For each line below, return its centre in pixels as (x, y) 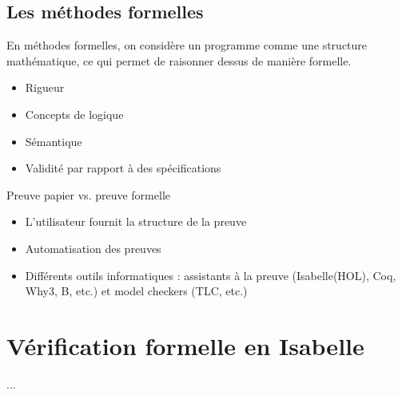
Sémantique (54, 141)
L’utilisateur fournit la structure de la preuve (136, 221)
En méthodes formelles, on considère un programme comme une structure (187, 45)
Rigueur (45, 87)
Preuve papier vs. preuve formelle (88, 194)
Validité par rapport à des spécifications (123, 168)
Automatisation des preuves (93, 248)
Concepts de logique (74, 114)
